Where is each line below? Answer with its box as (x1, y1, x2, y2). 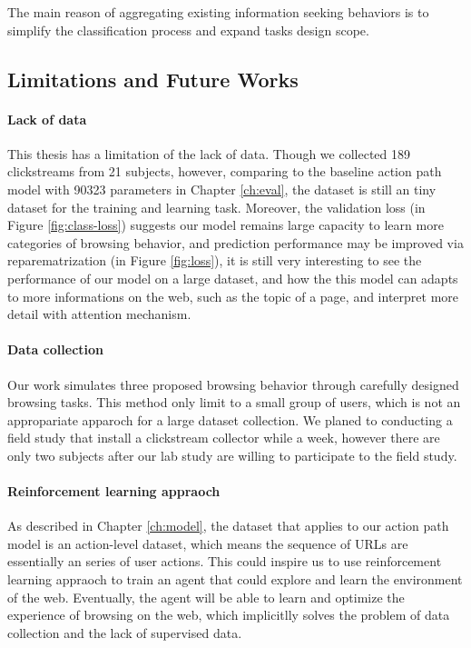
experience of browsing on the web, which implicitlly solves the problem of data (7, 605, 450, 624)
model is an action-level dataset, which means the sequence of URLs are (7, 533, 408, 553)
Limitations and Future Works (7, 65, 299, 93)
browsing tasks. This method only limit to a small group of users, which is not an (7, 393, 461, 412)
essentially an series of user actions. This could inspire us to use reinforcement (7, 552, 442, 571)
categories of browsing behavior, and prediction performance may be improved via (7, 233, 464, 252)
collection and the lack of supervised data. (7, 623, 242, 642)
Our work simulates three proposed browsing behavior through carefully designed (7, 374, 459, 394)
